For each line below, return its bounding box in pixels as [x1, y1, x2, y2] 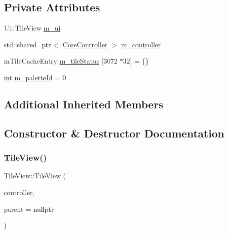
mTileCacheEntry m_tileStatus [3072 [4, 56, 117, 66]
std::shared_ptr [4, 39, 51, 49]
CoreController [62, 39, 108, 49]
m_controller [121, 39, 161, 49]
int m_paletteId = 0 [4, 72, 66, 82]
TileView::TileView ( [4, 170, 66, 181]
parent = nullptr [4, 203, 54, 214]
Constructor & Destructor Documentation [4, 125, 225, 140]
